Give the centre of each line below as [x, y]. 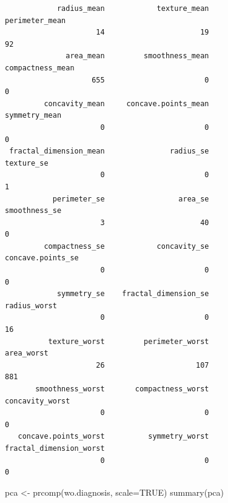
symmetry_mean [33, 116]
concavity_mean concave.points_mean [126, 103]
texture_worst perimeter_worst [129, 341]
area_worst [27, 353]
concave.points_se [42, 258]
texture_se [27, 163]
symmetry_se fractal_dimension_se [133, 294]
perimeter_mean [35, 20]
